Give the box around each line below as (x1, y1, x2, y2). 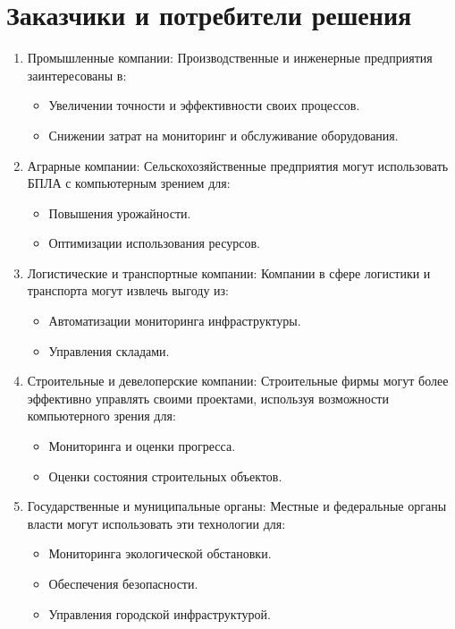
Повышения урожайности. (48, 203, 191, 222)
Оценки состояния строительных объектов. (48, 466, 282, 485)
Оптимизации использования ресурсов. (48, 234, 260, 252)
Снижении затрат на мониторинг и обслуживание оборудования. (48, 125, 399, 144)
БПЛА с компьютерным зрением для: (27, 174, 231, 192)
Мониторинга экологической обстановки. (48, 544, 272, 563)
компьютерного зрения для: (27, 406, 176, 425)
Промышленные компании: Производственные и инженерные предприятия (27, 48, 433, 67)
